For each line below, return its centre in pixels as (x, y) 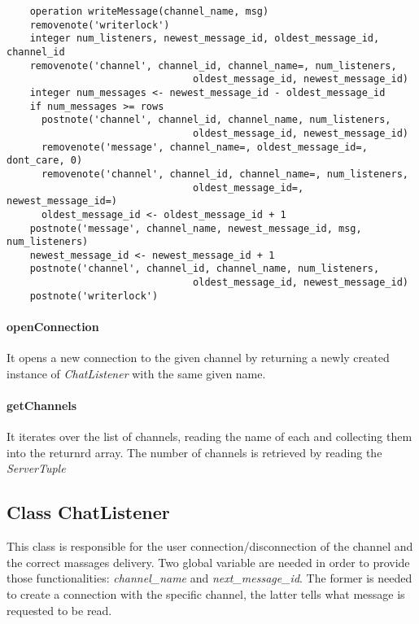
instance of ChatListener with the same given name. (136, 373)
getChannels (42, 406)
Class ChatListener (88, 512)
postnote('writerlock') (94, 296)
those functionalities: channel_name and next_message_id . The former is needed (209, 578)
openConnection (53, 327)
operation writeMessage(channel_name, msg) (149, 11)
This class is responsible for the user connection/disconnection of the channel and (210, 546)
